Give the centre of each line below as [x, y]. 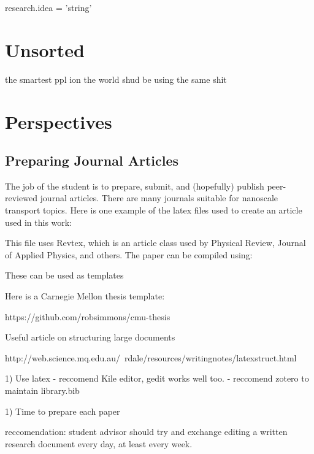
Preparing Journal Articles [92, 160]
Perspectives [59, 121]
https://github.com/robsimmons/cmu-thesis [88, 316]
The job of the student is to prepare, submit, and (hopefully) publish [135, 186]
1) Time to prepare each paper [63, 411]
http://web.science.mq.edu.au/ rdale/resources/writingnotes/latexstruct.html [151, 357]
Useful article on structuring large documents [90, 337]
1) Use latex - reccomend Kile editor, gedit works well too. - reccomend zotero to [157, 378]
